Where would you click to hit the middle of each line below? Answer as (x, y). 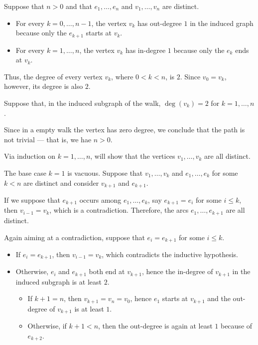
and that (79, 6)
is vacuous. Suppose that (105, 172)
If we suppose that (32, 200)
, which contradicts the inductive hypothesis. (170, 254)
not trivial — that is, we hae (48, 139)
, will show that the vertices (133, 156)
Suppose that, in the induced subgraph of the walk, (82, 103)
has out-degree (160, 23)
